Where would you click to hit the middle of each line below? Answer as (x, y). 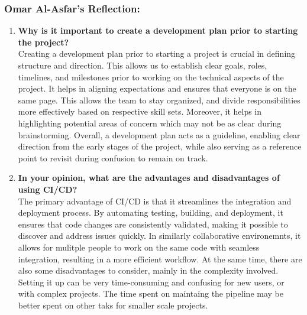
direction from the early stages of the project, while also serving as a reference (160, 146)
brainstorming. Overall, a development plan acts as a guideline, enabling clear (159, 134)
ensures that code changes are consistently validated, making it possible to (153, 224)
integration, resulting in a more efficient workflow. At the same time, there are (160, 259)
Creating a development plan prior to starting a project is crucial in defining (157, 53)
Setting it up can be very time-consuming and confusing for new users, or (151, 282)
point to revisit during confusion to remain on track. (113, 157)
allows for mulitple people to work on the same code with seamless (139, 247)
